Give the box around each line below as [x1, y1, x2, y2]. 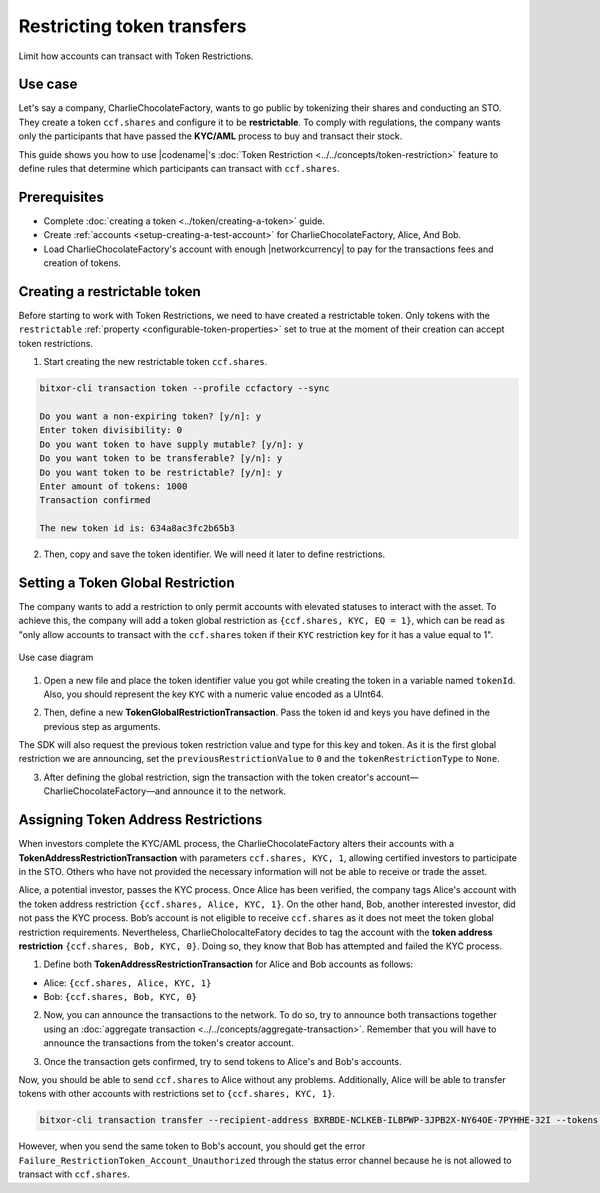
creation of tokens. [43, 257, 122, 269]
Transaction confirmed [39, 495, 151, 506]
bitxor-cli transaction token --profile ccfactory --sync [39, 383, 330, 394]
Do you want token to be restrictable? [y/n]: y [39, 466, 283, 478]
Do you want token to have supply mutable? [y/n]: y [39, 438, 304, 450]
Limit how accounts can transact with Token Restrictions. [18, 50, 254, 62]
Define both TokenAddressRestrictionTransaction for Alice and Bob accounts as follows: [43, 958, 414, 970]
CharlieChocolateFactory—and [43, 785, 171, 797]
